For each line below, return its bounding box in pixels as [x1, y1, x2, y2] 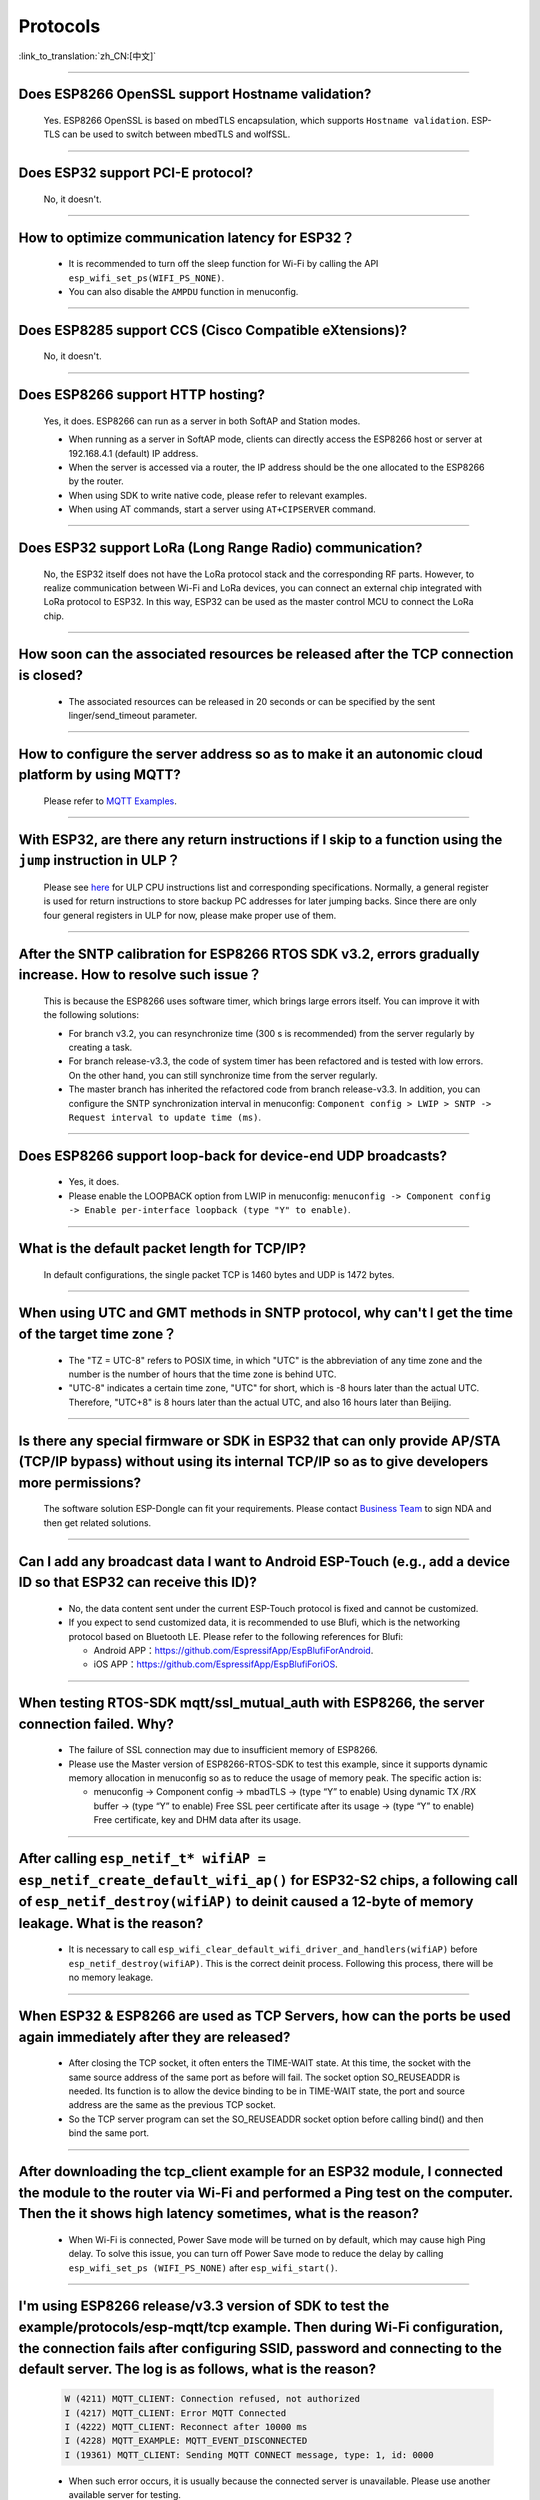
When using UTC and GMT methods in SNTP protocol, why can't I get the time [18, 1305, 514, 1322]
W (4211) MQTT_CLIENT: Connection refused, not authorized [64, 2393, 360, 2405]
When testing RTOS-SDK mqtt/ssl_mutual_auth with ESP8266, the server [18, 1695, 485, 1712]
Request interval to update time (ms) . [68, 1111, 262, 1123]
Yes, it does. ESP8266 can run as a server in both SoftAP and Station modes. [43, 415, 361, 427]
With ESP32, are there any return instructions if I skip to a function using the [18, 831, 503, 848]
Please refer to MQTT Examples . [43, 795, 177, 807]
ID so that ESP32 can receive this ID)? [18, 1574, 257, 1591]
